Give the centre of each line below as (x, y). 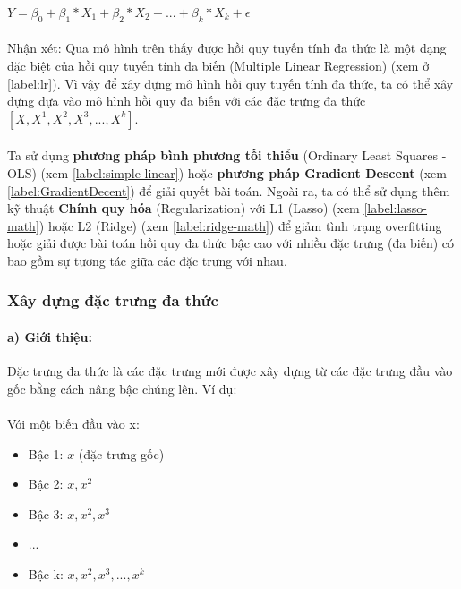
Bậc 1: (46, 453)
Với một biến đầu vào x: (73, 423)
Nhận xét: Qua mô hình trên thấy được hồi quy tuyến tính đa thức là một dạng (227, 48)
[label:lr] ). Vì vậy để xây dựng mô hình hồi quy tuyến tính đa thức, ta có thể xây (230, 83)
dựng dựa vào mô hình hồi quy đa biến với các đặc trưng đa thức (187, 101)
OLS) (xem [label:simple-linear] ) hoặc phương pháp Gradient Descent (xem (227, 172)
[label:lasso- (395, 208)
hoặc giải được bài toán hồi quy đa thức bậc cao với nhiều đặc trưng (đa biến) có (231, 243)
